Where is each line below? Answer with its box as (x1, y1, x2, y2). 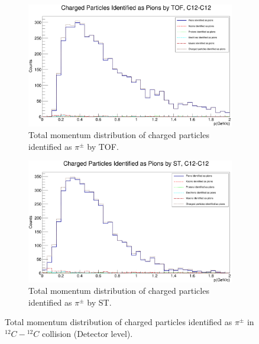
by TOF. (87, 140, 119, 152)
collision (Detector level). (41, 327, 133, 340)
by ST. (87, 296, 112, 308)
